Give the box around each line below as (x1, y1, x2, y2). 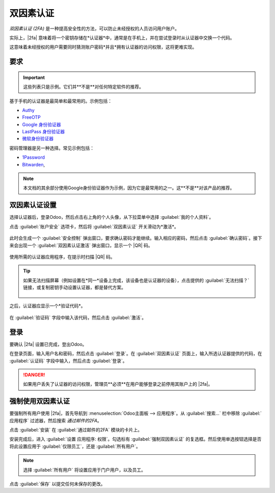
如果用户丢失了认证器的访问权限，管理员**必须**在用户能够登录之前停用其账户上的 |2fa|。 (23, 381, 213, 387)
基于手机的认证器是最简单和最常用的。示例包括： (9, 98, 112, 104)
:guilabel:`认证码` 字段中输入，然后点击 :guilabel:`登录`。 (9, 358, 127, 364)
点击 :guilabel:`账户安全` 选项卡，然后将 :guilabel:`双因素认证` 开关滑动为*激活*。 (9, 223, 179, 229)
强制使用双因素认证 (9, 397, 70, 405)
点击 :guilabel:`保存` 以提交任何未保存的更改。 (9, 481, 105, 487)
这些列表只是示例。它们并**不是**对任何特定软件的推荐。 (23, 84, 144, 90)
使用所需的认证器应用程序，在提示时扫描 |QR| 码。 (9, 253, 115, 259)
